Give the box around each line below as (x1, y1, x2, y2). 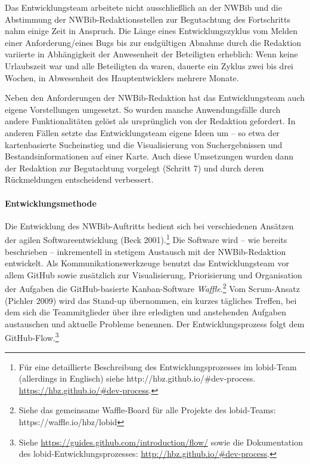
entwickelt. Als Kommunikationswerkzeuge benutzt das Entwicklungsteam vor (5, 257, 289, 269)
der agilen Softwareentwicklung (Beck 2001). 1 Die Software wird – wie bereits (5, 232, 287, 245)
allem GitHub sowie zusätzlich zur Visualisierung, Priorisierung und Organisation (5, 268, 302, 281)
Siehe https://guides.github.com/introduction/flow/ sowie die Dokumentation (18, 435, 303, 448)
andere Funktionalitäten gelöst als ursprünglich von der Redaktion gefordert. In (5, 115, 296, 127)
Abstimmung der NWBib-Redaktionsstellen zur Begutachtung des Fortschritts (5, 13, 290, 25)
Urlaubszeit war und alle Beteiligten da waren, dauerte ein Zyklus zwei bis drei (5, 59, 293, 72)
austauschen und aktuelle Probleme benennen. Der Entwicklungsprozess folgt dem (5, 317, 305, 330)
